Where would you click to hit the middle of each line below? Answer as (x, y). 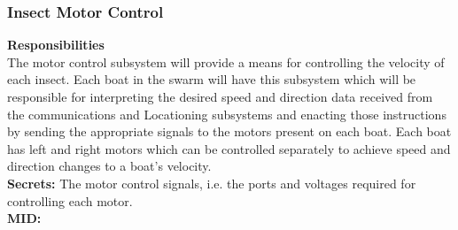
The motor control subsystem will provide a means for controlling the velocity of (226, 61)
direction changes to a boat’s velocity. (109, 166)
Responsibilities (56, 45)
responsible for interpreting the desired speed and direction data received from (220, 96)
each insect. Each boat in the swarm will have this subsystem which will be (212, 79)
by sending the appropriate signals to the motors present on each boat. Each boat (229, 131)
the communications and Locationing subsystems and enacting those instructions (227, 114)
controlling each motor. (70, 200)
